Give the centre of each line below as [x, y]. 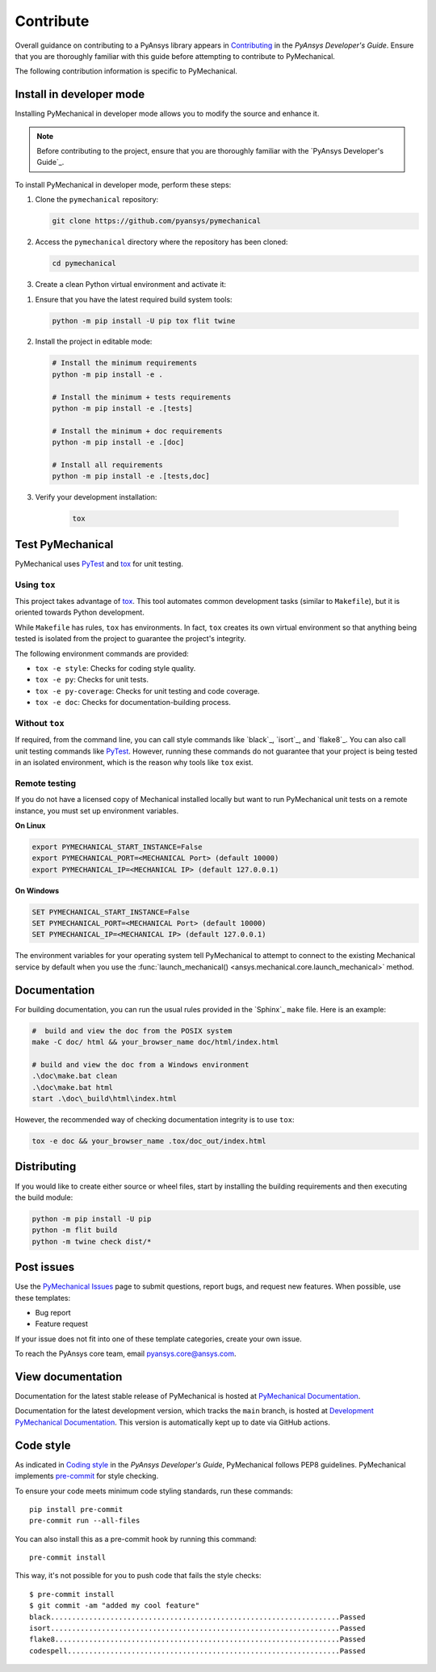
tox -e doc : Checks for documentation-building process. [133, 703]
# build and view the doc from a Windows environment [140, 1064]
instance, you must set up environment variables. [97, 811]
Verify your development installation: [96, 497]
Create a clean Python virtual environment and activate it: [130, 285]
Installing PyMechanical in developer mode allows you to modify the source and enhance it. [167, 114]
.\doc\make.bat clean [75, 1076]
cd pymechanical [84, 264]
